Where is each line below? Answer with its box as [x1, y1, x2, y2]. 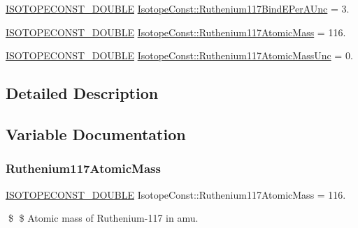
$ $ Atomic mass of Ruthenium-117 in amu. [8, 211, 199, 225]
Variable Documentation [6, 123, 186, 144]
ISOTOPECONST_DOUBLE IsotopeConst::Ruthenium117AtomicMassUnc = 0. [6, 48, 353, 63]
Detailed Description [6, 82, 159, 104]
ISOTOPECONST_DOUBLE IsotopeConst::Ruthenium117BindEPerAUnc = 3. [6, 1, 350, 15]
